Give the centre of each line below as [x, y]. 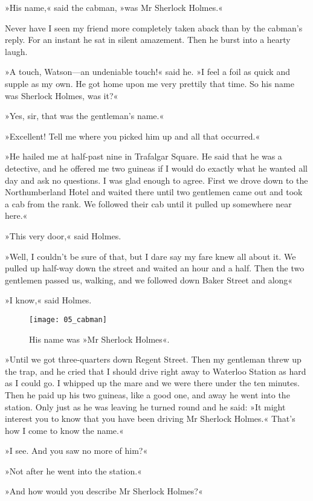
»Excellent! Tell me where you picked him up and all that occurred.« [133, 136]
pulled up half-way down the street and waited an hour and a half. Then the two [155, 268]
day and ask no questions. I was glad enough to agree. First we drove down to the [156, 180]
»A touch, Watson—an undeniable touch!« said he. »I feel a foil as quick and [147, 72]
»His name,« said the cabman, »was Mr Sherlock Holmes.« [114, 7]
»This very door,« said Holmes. [63, 235]
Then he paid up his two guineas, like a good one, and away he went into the [147, 394]
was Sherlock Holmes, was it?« [62, 95]
